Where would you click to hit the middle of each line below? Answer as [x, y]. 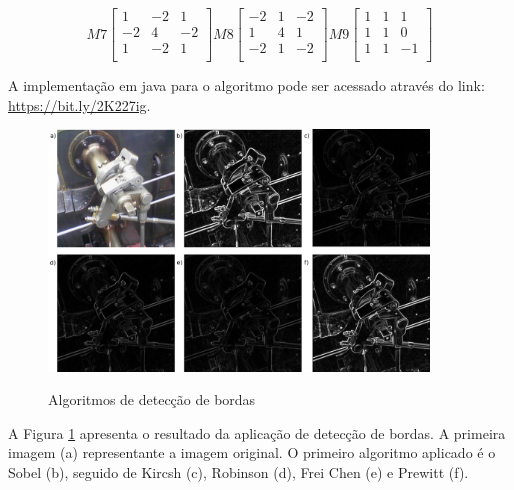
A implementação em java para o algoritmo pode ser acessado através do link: [246, 85]
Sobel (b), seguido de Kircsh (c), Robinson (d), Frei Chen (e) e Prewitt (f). [238, 471]
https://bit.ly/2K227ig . [79, 104]
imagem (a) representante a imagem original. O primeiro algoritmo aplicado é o [252, 452]
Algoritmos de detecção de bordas [152, 399]
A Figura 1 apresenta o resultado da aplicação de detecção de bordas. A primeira [257, 432]
